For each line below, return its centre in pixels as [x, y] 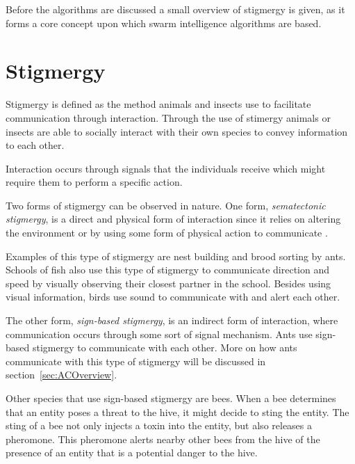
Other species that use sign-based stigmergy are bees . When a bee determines [171, 398]
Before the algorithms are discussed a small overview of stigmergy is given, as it [175, 9]
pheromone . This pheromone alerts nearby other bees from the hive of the [163, 439]
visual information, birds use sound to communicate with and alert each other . [173, 297]
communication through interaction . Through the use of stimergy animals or [168, 117]
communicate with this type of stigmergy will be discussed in [136, 361]
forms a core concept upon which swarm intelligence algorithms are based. [164, 23]
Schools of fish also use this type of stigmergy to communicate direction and [168, 270]
